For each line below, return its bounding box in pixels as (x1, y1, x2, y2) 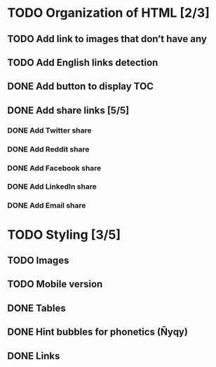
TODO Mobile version (7, 279, 103, 291)
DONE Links (7, 349, 60, 362)
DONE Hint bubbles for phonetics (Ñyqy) (7, 326, 188, 338)
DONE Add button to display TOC (7, 81, 154, 93)
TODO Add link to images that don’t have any (7, 33, 207, 45)
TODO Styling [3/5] (7, 227, 121, 243)
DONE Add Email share (7, 201, 86, 211)
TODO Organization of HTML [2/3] (7, 5, 210, 21)
